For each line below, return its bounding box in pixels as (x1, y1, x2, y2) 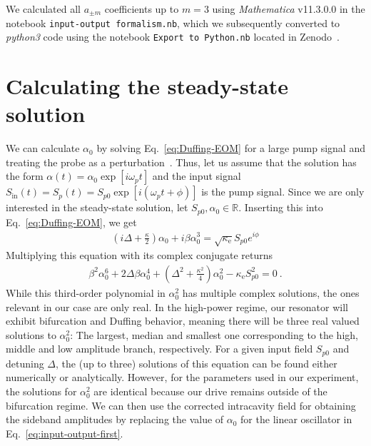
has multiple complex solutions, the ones (182, 285, 360, 300)
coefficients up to (104, 1, 179, 16)
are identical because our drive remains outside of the (93, 383, 327, 398)
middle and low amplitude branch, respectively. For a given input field (6, 341, 313, 356)
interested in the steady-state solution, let (6, 200, 188, 215)
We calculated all (6, 1, 81, 16)
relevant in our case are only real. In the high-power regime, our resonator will (6, 299, 348, 314)
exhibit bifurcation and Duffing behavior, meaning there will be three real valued (6, 313, 360, 328)
